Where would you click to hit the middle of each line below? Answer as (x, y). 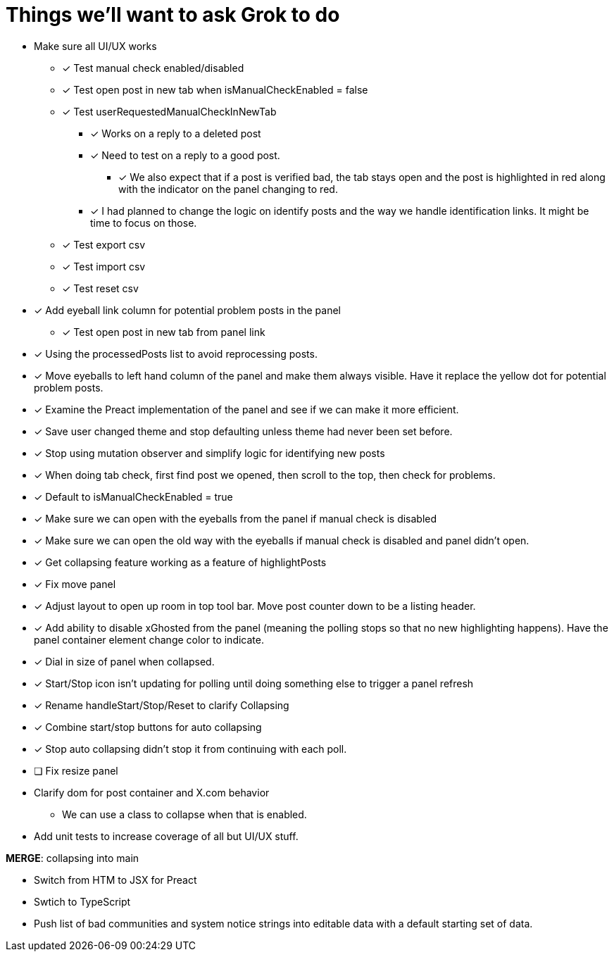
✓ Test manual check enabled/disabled (153, 68)
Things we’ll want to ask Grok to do (173, 15)
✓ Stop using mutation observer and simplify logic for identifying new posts (209, 453)
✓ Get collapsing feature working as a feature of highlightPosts (180, 562)
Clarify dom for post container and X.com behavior (152, 792)
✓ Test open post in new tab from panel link (164, 332)
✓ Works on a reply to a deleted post (176, 133)
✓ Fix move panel (75, 584)
